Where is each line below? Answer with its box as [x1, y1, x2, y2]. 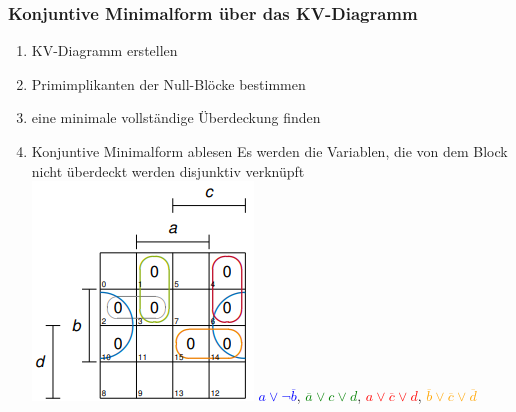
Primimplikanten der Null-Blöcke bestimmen [31, 73, 306, 94]
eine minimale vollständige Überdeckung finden [31, 107, 321, 128]
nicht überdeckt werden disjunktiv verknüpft [31, 160, 305, 181]
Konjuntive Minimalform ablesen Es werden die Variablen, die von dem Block [31, 141, 508, 161]
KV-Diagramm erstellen [31, 40, 178, 61]
